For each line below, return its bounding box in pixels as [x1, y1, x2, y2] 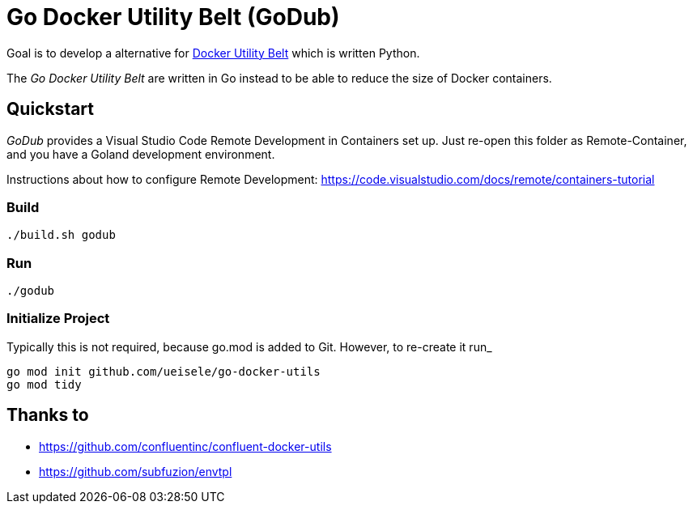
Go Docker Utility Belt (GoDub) [6, 3, 340, 31]
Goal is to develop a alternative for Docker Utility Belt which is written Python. [6, 45, 420, 60]
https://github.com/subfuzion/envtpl [39, 464, 232, 478]
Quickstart [6, 99, 95, 120]
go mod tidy [6, 377, 82, 391]
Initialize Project [6, 310, 110, 327]
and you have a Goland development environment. [6, 147, 275, 161]
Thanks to [6, 405, 89, 426]
